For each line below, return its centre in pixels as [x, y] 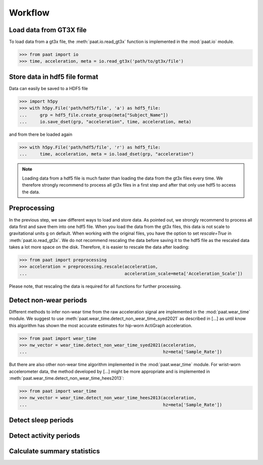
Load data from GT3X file [48, 30]
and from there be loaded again [41, 134]
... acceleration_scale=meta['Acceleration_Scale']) [131, 273]
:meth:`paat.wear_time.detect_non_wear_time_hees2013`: [66, 378]
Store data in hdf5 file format [54, 77]
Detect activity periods [45, 436]
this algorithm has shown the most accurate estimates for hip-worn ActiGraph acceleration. [101, 325]
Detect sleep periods [41, 420]
